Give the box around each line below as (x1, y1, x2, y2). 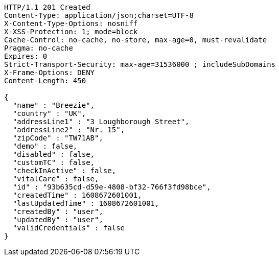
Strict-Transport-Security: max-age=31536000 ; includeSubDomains (4, 60, 276, 68)
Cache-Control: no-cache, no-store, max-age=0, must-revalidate (4, 36, 267, 44)
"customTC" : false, (12, 158, 95, 167)
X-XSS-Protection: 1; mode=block (4, 28, 138, 36)
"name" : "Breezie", (12, 101, 95, 109)
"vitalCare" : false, (12, 175, 99, 183)
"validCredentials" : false (12, 224, 125, 232)
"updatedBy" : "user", (12, 216, 103, 224)
